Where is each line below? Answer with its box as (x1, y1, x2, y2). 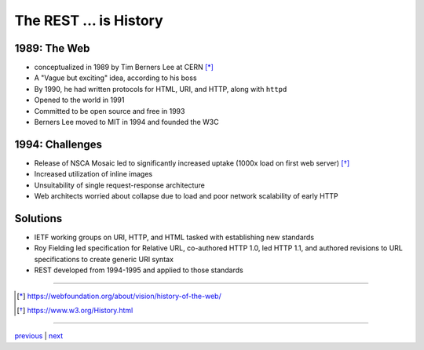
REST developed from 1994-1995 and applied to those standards (34, 265, 243, 275)
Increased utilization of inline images (34, 170, 153, 179)
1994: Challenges (14, 137, 102, 151)
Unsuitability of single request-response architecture (34, 180, 206, 190)
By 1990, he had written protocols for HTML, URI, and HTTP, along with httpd (34, 84, 287, 93)
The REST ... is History (14, 12, 164, 29)
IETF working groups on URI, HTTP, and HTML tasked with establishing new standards (34, 232, 314, 242)
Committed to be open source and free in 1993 (34, 106, 185, 115)
